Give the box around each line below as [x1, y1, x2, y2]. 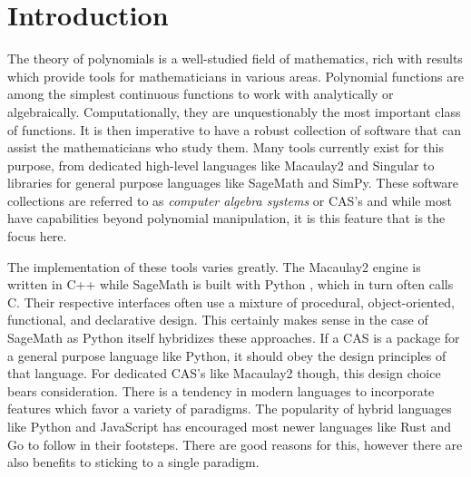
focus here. [7, 227, 67, 246]
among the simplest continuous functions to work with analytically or [7, 84, 394, 103]
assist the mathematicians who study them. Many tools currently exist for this [7, 138, 444, 157]
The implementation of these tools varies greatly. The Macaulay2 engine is [7, 257, 421, 276]
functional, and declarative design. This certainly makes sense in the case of [7, 310, 428, 329]
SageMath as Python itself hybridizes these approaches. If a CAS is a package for [7, 328, 460, 347]
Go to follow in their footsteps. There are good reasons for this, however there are [7, 434, 463, 453]
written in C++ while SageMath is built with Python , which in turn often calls [7, 275, 454, 294]
